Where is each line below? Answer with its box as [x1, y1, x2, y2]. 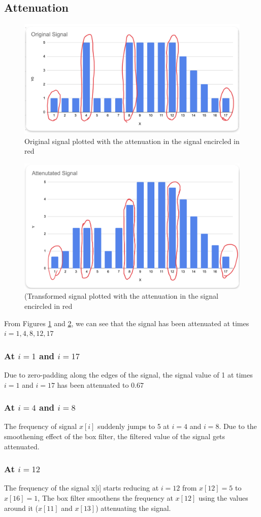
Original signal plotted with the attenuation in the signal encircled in [24, 135, 240, 146]
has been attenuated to [57, 379, 129, 390]
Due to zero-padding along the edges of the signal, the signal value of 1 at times [4, 369, 253, 380]
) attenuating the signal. [95, 502, 171, 513]
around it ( [4, 502, 38, 513]
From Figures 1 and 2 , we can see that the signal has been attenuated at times [4, 318, 249, 328]
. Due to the [219, 421, 257, 432]
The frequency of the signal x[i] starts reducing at [4, 482, 159, 493]
